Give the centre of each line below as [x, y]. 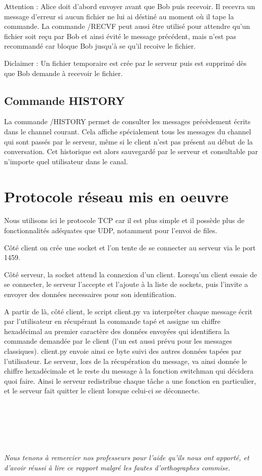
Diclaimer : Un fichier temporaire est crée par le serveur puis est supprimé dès [125, 63]
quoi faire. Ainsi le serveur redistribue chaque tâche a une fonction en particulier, [130, 380]
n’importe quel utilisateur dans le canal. [66, 161]
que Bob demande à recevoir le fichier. [64, 73]
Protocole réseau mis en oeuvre [116, 196]
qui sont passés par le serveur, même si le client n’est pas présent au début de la [128, 141]
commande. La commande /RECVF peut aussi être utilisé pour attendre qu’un [127, 26]
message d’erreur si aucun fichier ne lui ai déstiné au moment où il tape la [119, 16]
